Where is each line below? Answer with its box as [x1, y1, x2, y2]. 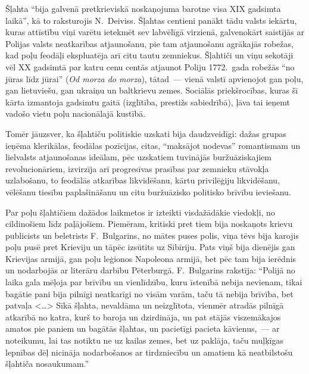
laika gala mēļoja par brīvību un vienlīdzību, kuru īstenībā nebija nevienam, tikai [5, 276, 302, 288]
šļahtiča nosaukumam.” [5, 357, 89, 370]
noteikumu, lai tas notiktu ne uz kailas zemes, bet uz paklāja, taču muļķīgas [5, 334, 283, 347]
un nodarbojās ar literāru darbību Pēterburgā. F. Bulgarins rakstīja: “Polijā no [5, 264, 295, 276]
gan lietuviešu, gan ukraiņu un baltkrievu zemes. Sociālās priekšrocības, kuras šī [5, 84, 298, 96]
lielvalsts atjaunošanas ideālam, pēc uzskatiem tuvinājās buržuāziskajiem [5, 151, 272, 163]
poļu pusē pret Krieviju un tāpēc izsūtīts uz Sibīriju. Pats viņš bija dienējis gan [5, 241, 295, 253]
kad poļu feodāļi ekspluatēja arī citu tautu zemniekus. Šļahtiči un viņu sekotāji [5, 49, 294, 61]
